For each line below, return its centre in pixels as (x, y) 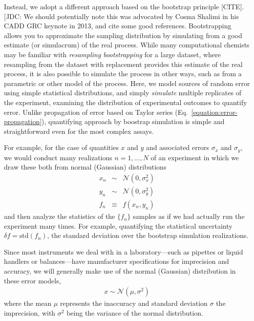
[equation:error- (214, 112)
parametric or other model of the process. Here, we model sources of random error (127, 83)
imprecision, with (30, 312)
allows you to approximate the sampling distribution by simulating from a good (123, 35)
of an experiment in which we (195, 157)
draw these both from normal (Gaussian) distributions (85, 167)
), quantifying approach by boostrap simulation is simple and (133, 121)
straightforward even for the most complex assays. (79, 131)
